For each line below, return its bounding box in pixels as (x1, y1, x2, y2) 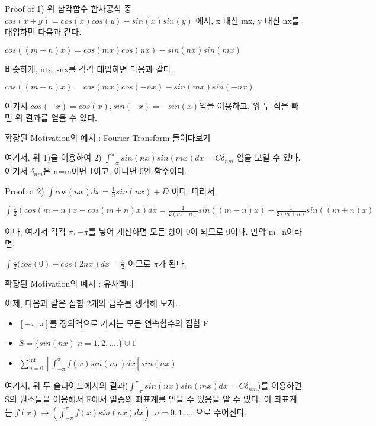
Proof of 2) (5, 184, 44, 197)
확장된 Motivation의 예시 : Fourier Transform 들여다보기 (5, 131, 211, 143)
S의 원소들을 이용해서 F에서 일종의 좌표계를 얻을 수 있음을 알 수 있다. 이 (5, 393, 272, 405)
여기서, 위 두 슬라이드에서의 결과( (5, 379, 128, 392)
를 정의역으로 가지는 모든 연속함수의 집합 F (49, 316, 209, 329)
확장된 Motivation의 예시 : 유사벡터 (5, 277, 134, 289)
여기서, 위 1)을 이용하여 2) (5, 151, 102, 164)
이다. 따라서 (171, 184, 215, 197)
